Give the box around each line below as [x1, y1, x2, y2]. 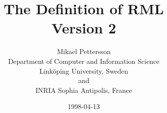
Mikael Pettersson [57, 46, 111, 56]
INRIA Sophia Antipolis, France [35, 85, 132, 95]
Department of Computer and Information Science [8, 56, 160, 66]
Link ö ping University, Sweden [39, 65, 128, 76]
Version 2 [51, 18, 117, 38]
